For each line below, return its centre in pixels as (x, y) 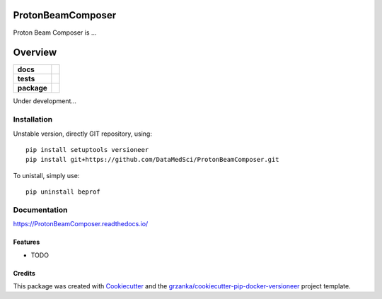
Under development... (45, 101)
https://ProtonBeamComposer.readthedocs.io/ (81, 224)
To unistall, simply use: (46, 175)
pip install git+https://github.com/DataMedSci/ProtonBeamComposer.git (152, 160)
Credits (24, 273)
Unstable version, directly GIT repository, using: (82, 134)
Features (27, 242)
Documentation (40, 210)
